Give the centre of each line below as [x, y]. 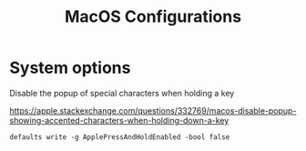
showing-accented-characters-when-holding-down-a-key [119, 120]
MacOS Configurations [153, 17]
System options [70, 68]
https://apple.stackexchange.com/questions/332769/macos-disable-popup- [153, 110]
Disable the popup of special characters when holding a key [122, 93]
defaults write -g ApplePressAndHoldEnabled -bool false [120, 137]
